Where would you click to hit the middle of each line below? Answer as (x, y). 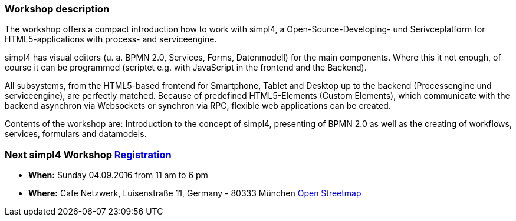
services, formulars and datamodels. (76, 134)
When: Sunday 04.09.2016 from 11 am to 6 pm (118, 175)
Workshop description (57, 9)
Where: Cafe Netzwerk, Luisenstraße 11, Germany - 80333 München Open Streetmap (195, 193)
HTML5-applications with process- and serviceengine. (111, 39)
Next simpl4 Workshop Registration (88, 154)
